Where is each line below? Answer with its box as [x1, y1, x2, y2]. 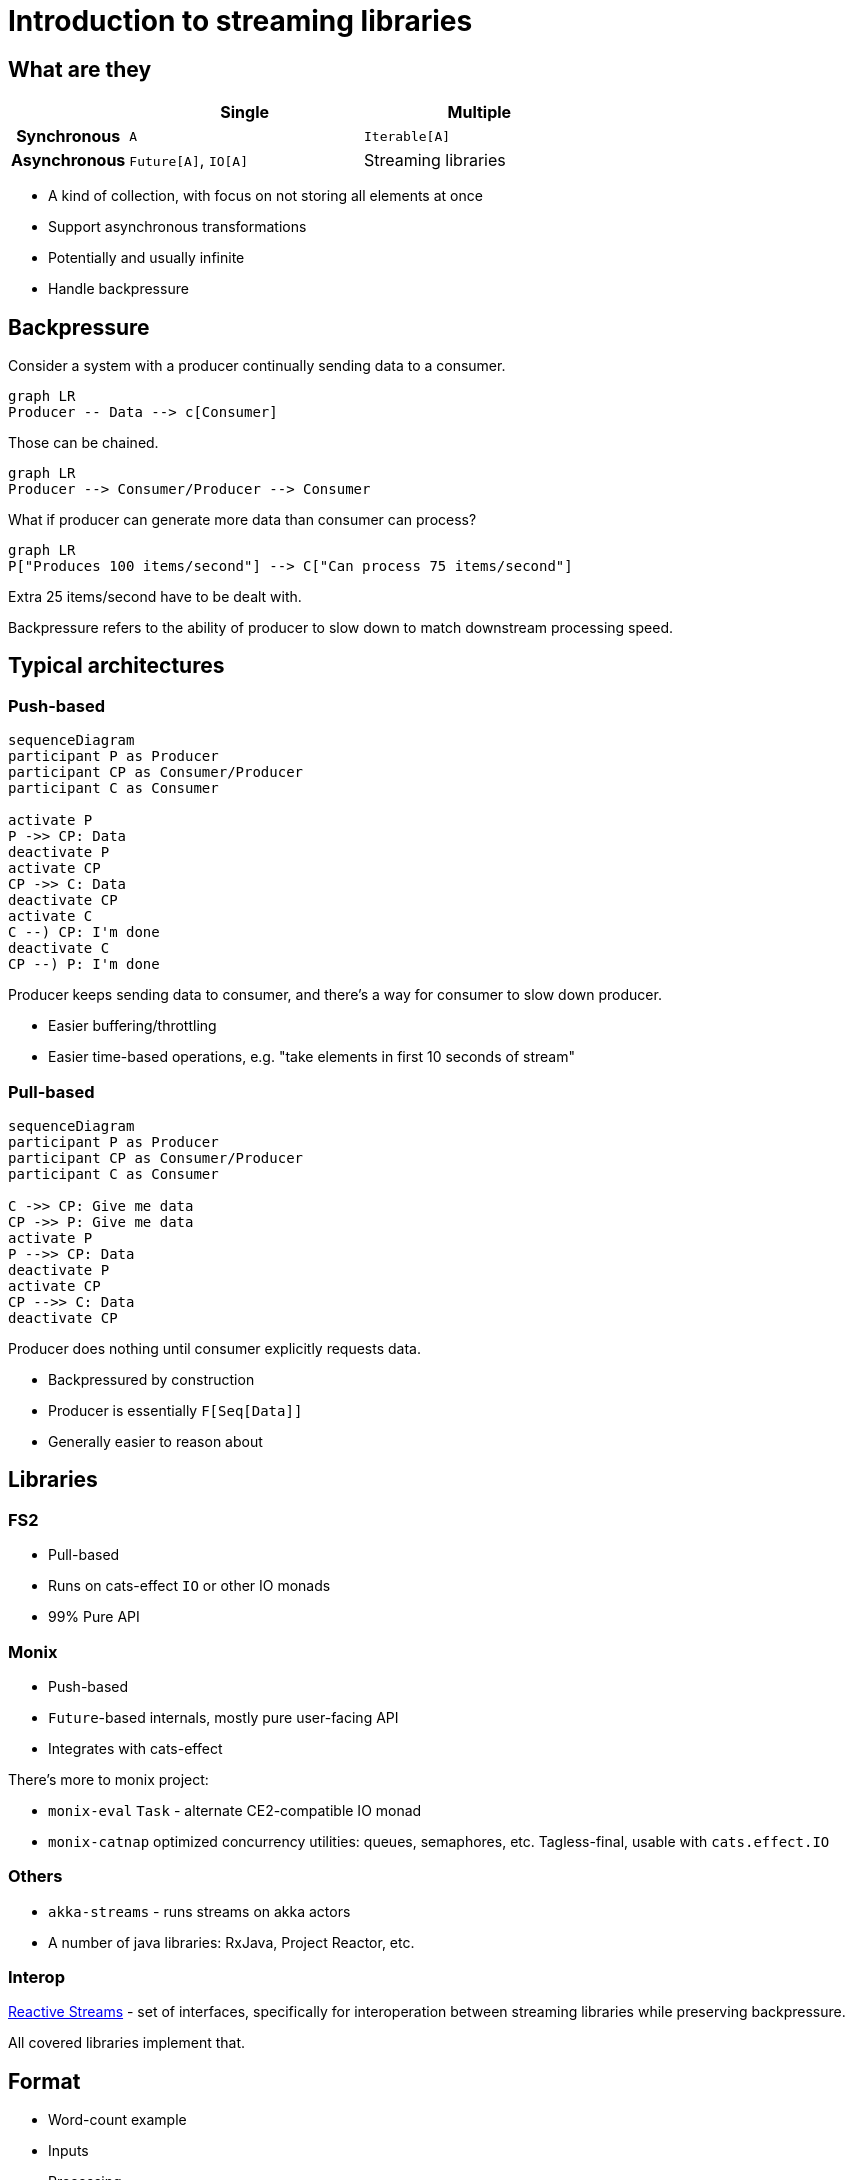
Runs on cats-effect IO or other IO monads [48, 1577, 331, 1595]
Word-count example [48, 2111, 187, 2129]
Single [220, 102, 270, 123]
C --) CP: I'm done [8, 924, 160, 941]
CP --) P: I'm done [8, 956, 160, 973]
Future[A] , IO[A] [129, 150, 249, 171]
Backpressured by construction [48, 1370, 255, 1388]
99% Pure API [48, 1608, 140, 1626]
